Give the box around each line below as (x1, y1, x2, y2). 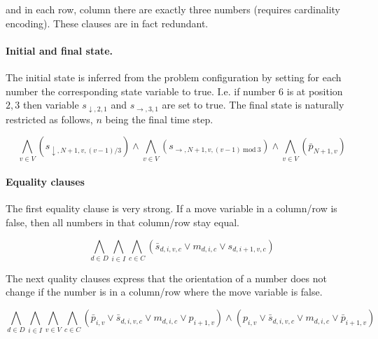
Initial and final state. (6, 43, 113, 57)
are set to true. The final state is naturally (162, 97, 344, 112)
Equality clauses (6, 174, 85, 189)
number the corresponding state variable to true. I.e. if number (6, 83, 276, 98)
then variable (22, 97, 79, 112)
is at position (286, 83, 343, 98)
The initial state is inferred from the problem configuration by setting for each (6, 69, 342, 84)
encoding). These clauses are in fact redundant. (6, 15, 209, 30)
